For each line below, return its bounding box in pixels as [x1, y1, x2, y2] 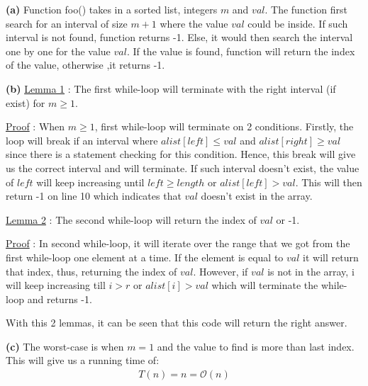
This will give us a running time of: [6, 353, 160, 368]
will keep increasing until [36, 174, 145, 189]
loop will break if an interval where [6, 132, 158, 147]
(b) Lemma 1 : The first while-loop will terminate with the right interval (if [6, 81, 336, 96]
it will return [303, 249, 359, 264]
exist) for [6, 95, 45, 110]
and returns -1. [27, 291, 92, 306]
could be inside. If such [247, 16, 348, 30]
